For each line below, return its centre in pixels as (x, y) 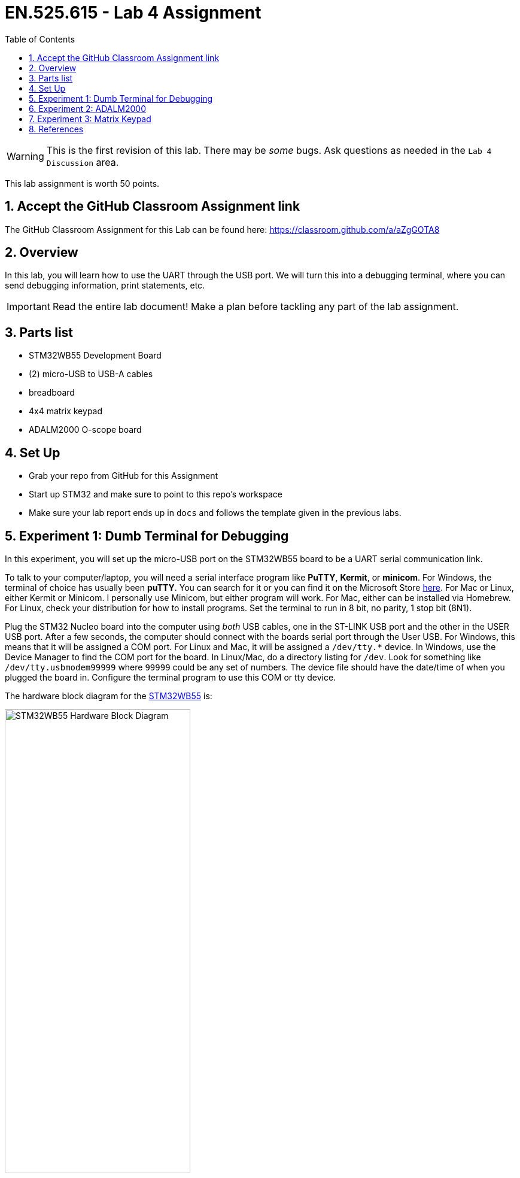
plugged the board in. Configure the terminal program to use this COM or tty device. (171, 677)
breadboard (52, 393)
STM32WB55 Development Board (95, 356)
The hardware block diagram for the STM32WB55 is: (109, 696)
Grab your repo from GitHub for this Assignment (124, 476)
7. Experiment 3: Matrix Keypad (90, 119)
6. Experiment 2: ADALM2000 (88, 108)
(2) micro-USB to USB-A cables (91, 374)
